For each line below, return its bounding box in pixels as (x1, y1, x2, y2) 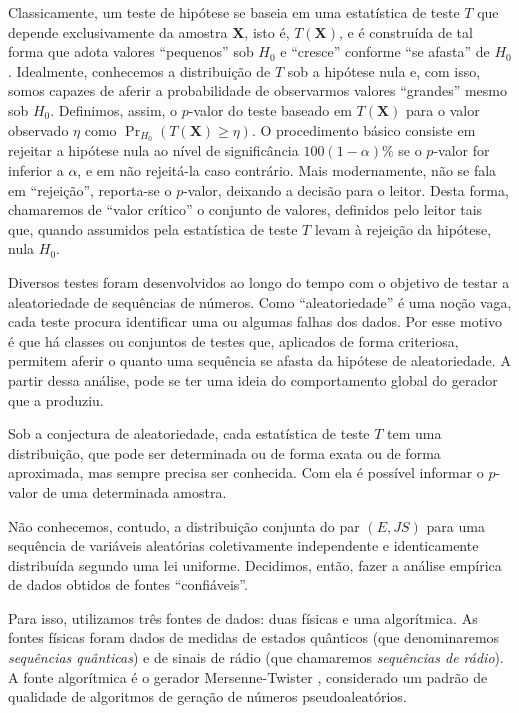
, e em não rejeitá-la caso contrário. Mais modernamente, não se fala (77, 160, 497, 181)
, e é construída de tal (339, 21, 473, 42)
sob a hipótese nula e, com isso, (287, 60, 481, 81)
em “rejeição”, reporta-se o (8, 179, 172, 200)
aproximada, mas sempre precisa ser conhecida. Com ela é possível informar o (8, 462, 484, 483)
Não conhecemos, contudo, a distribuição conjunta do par (8, 515, 360, 536)
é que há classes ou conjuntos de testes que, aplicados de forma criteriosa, (8, 330, 459, 351)
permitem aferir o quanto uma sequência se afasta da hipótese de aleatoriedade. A (8, 350, 511, 371)
